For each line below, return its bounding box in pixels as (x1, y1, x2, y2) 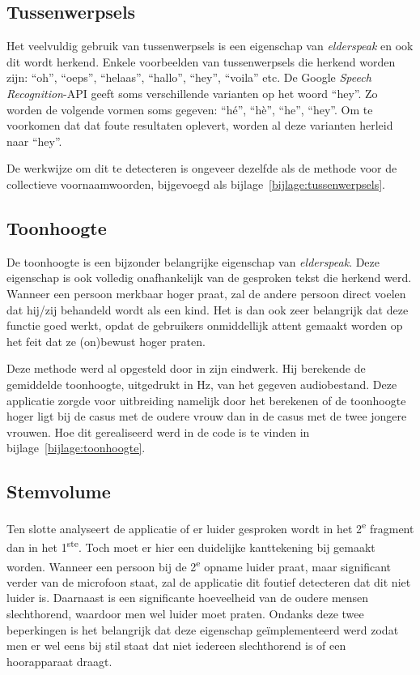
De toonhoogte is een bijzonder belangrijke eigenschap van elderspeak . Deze (6, 253, 380, 270)
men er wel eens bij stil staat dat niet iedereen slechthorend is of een (6, 637, 346, 654)
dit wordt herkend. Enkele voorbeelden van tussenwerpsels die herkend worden (6, 53, 396, 70)
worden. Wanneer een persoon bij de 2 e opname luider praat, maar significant (6, 555, 392, 575)
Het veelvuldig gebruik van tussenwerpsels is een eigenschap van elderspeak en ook (6, 37, 414, 54)
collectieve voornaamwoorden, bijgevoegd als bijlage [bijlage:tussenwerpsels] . (6, 175, 385, 192)
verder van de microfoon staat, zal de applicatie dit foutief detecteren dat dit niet (6, 573, 411, 590)
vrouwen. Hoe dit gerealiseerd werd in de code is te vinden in (6, 423, 310, 440)
